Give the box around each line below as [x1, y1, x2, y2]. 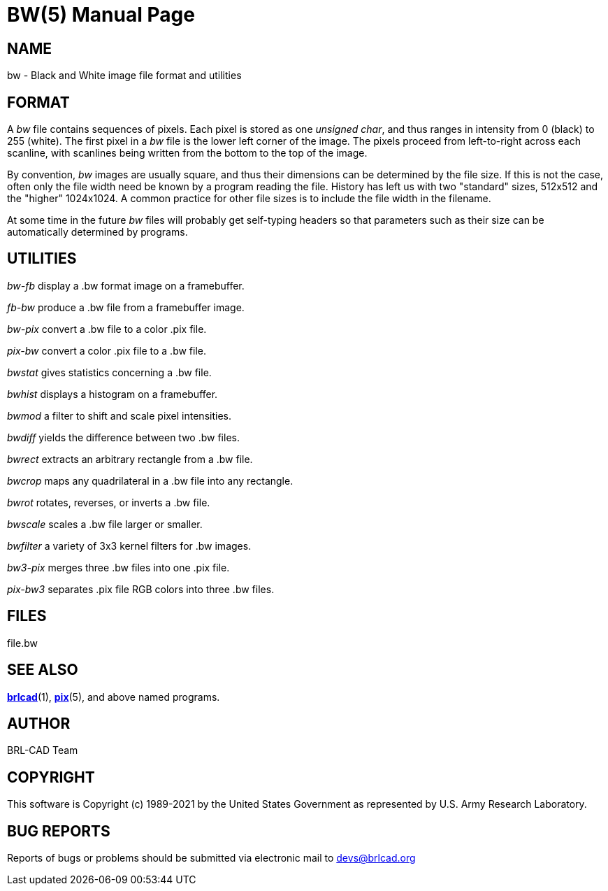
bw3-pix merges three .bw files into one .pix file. [7, 561, 230, 573]
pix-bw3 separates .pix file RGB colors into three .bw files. [7, 583, 275, 595]
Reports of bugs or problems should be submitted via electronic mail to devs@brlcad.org [7, 852, 416, 864]
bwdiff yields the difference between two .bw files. [7, 431, 240, 443]
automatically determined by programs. [7, 226, 188, 238]
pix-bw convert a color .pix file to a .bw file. [7, 344, 207, 357]
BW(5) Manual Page [7, 3, 195, 27]
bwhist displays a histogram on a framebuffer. [7, 387, 218, 400]
